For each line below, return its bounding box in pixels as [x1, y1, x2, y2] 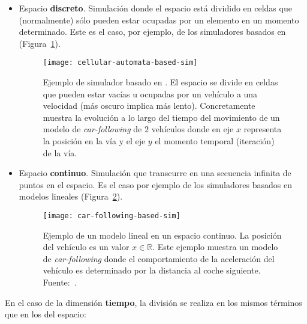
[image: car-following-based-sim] [43, 211, 180, 220]
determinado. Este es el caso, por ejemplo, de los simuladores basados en [19, 25, 286, 38]
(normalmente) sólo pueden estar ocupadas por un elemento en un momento [19, 13, 299, 26]
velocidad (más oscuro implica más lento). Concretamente [43, 99, 255, 112]
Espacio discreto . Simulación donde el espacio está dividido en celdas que [19, 2, 292, 14]
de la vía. [43, 146, 77, 159]
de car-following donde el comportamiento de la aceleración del [43, 252, 275, 264]
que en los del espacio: [5, 308, 86, 320]
